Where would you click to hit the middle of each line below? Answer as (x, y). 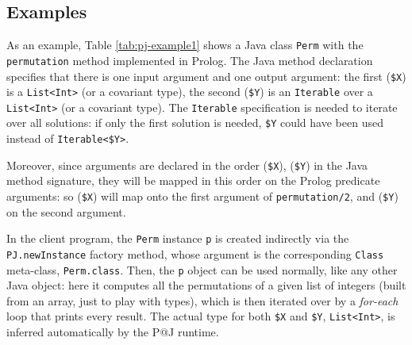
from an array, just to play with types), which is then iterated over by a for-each (202, 300)
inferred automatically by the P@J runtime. (113, 332)
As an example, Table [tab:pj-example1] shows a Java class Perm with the (185, 45)
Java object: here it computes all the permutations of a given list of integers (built (206, 285)
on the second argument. (66, 211)
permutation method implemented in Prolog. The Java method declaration (190, 60)
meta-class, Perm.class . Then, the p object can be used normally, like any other (202, 269)
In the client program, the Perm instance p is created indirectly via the (178, 238)
